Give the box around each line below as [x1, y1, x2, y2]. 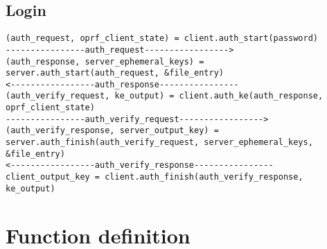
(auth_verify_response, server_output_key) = [6, 126, 219, 136]
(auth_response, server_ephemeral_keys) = [6, 56, 204, 67]
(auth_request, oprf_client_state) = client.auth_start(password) [6, 33, 319, 44]
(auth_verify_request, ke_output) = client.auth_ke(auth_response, [6, 91, 324, 101]
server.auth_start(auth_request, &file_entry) [6, 68, 224, 78]
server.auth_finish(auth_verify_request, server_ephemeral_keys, [6, 137, 313, 148]
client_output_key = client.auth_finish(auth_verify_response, [6, 172, 303, 182]
